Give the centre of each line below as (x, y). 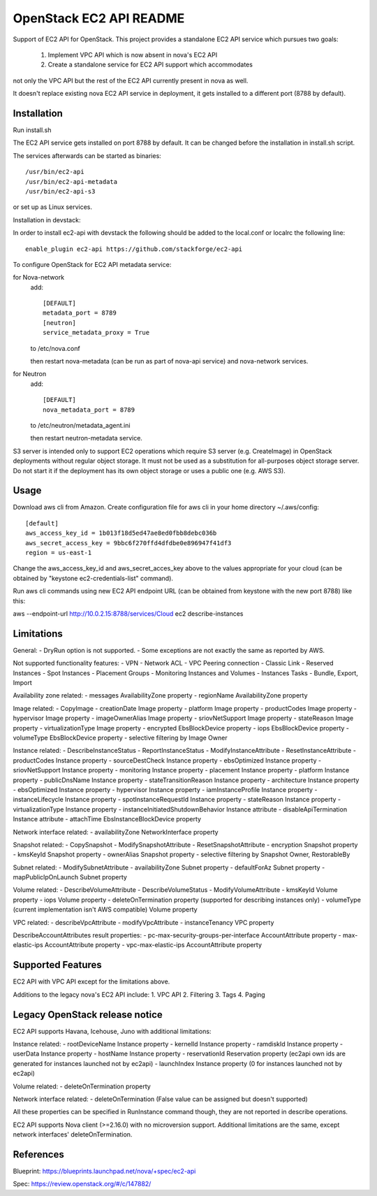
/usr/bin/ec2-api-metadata (72, 181)
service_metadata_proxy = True (96, 333)
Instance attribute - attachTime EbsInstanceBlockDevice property (107, 819)
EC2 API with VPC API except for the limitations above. (91, 981)
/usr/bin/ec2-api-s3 (60, 191)
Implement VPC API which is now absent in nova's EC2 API (133, 55)
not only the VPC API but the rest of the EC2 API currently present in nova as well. (131, 80)
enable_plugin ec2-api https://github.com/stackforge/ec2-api (134, 249)
